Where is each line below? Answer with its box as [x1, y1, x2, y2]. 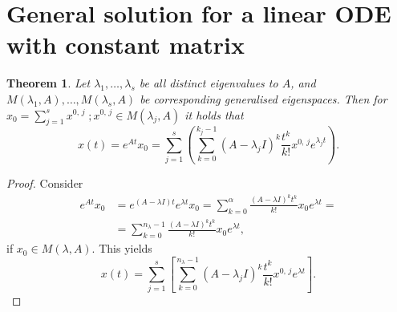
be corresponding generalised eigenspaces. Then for [140, 90, 387, 107]
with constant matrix [6, 28, 245, 61]
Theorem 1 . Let [6, 75, 91, 91]
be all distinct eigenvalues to [139, 75, 278, 91]
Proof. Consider [6, 175, 83, 192]
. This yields [91, 240, 152, 257]
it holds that [184, 106, 244, 123]
